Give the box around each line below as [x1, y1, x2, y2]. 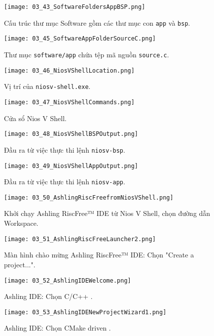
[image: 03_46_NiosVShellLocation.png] [4, 67, 135, 74]
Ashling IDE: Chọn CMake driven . [4, 323, 111, 333]
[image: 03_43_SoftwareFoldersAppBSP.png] [4, 3, 145, 10]
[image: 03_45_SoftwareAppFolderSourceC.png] [4, 35, 156, 42]
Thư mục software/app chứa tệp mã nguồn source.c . [4, 49, 169, 59]
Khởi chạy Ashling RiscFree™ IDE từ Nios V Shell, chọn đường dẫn [4, 208, 211, 218]
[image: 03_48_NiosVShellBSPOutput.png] [4, 130, 139, 138]
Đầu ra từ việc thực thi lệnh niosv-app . [4, 176, 125, 187]
